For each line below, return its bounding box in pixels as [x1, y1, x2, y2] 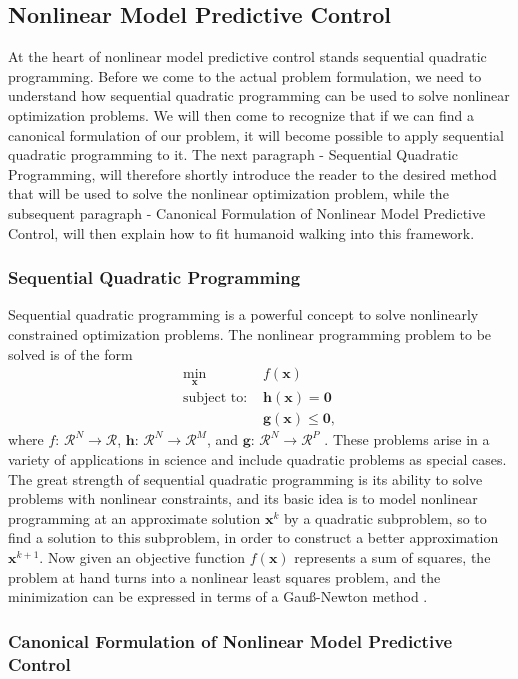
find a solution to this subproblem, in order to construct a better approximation [8, 527, 499, 548]
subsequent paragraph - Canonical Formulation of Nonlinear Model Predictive [8, 202, 486, 223]
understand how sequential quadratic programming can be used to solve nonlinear [8, 85, 510, 106]
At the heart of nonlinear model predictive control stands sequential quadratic [8, 46, 487, 67]
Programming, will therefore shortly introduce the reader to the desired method [8, 163, 497, 184]
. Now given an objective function [39, 547, 246, 568]
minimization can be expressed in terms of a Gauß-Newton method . [8, 586, 428, 607]
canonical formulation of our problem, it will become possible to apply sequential [8, 124, 504, 145]
